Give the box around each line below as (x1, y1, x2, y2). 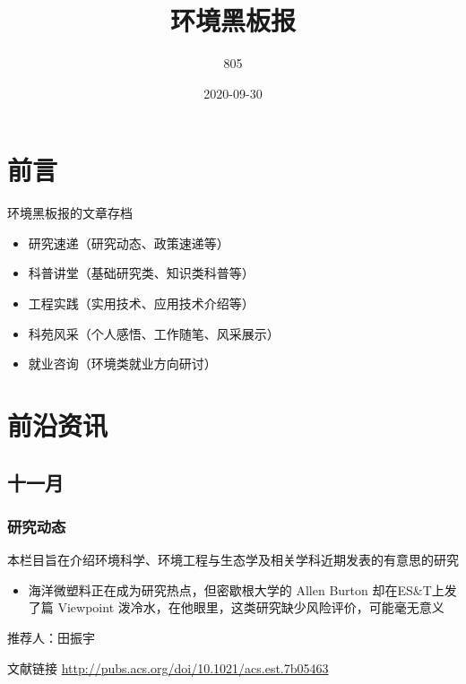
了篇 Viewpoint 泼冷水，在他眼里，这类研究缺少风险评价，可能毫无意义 (28, 598, 444, 617)
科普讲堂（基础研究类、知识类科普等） (28, 264, 255, 282)
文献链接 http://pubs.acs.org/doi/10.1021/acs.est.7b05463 (7, 658, 329, 677)
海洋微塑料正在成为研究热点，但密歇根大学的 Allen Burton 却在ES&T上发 (28, 580, 457, 599)
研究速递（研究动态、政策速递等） (28, 233, 229, 252)
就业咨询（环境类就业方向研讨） (28, 354, 217, 373)
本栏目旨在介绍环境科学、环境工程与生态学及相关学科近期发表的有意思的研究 (7, 550, 459, 569)
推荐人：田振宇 (7, 628, 95, 646)
